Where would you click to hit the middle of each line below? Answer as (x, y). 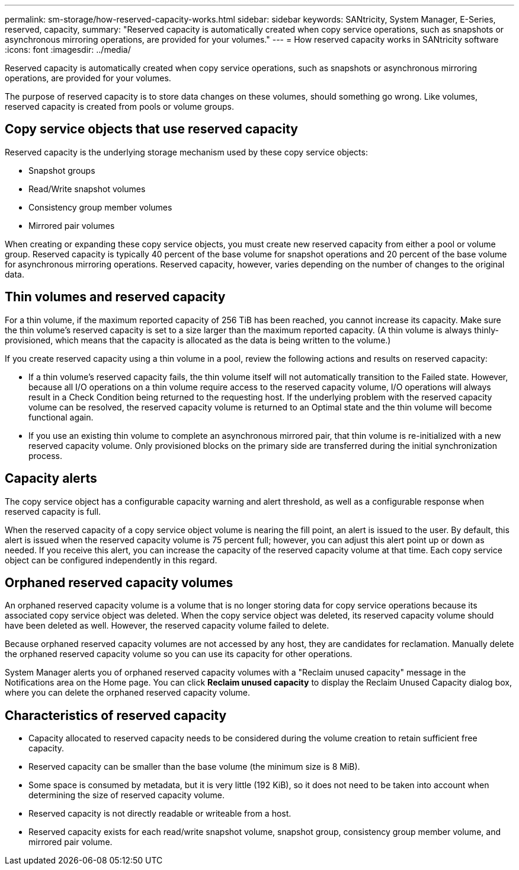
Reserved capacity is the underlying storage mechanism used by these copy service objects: (186, 152)
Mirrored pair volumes (72, 225)
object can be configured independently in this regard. (111, 560)
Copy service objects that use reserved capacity (151, 129)
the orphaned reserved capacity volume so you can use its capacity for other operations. (179, 654)
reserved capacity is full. (53, 511)
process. (45, 455)
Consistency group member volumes (100, 207)
